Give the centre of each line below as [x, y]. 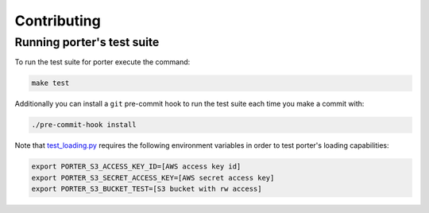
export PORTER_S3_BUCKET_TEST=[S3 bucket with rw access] [147, 189]
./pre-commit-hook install [84, 125]
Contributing [58, 21]
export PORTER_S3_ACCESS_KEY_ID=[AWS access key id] [136, 167]
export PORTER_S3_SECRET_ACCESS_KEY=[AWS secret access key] [153, 178]
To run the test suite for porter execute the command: [102, 62]
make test [50, 83]
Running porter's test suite [87, 42]
